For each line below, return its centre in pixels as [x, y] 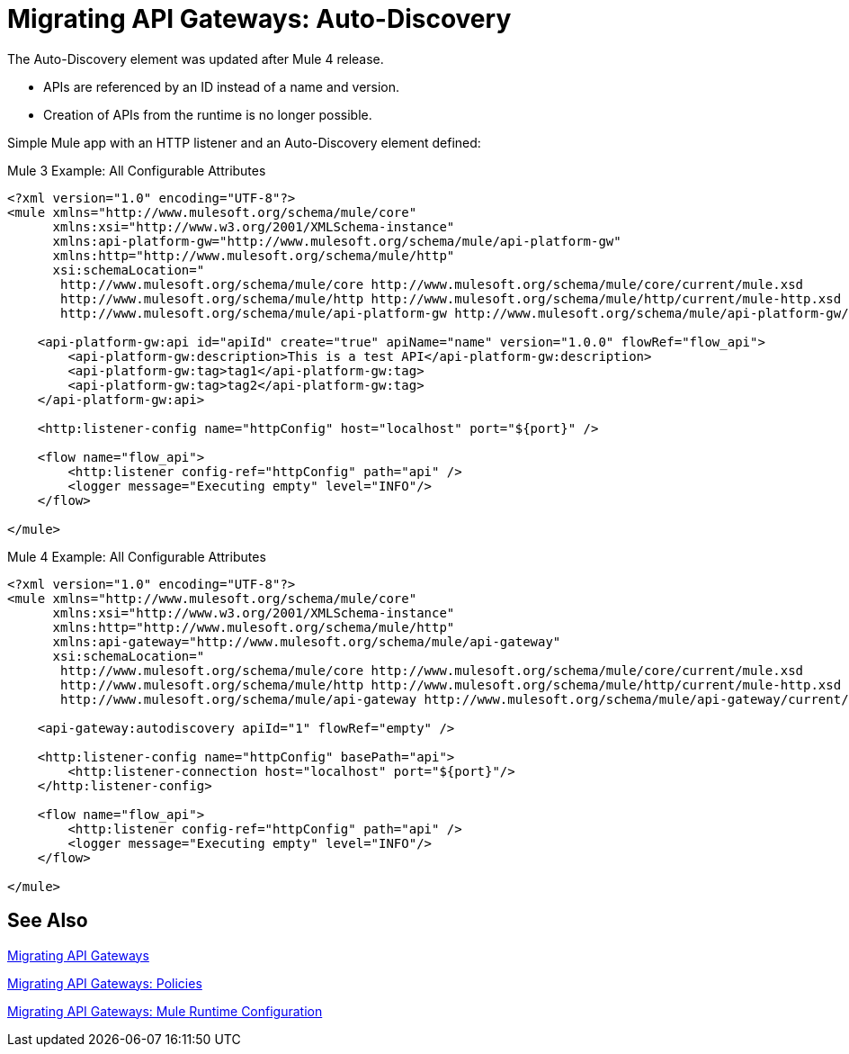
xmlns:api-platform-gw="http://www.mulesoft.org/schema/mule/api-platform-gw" [337, 241]
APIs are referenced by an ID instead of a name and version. [222, 86]
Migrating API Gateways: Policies [105, 983]
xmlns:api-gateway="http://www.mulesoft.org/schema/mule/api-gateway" [307, 641]
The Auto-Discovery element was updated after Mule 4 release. [196, 59]
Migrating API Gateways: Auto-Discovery [259, 19]
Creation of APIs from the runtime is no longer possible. [208, 114]
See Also [48, 921]
